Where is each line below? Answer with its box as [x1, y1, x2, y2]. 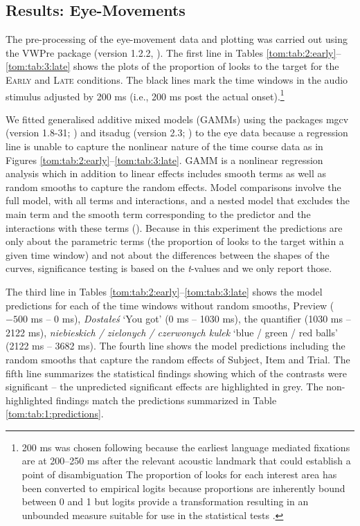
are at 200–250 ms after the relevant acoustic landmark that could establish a [21, 453, 351, 468]
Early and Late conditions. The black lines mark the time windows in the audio [6, 72, 348, 87]
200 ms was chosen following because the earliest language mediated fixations [21, 439, 350, 454]
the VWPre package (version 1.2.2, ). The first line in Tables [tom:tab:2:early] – [6, 45, 341, 60]
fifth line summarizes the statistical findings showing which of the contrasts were [6, 365, 348, 380]
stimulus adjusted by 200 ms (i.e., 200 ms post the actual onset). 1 [6, 87, 285, 103]
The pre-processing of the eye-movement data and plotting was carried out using [6, 32, 348, 46]
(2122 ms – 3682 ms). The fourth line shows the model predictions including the [6, 338, 345, 353]
